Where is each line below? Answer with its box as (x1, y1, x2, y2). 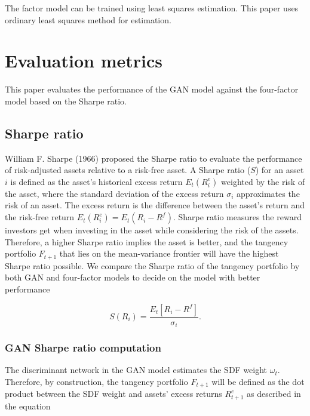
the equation (5, 399, 51, 412)
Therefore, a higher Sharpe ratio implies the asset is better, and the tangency (5, 235, 288, 248)
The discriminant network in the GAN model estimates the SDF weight (5, 363, 268, 376)
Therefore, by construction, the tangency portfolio (5, 375, 188, 387)
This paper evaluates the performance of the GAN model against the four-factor (5, 83, 299, 95)
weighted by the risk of (221, 175, 305, 187)
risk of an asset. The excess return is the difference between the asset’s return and (5, 199, 305, 211)
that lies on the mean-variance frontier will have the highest (59, 247, 279, 260)
